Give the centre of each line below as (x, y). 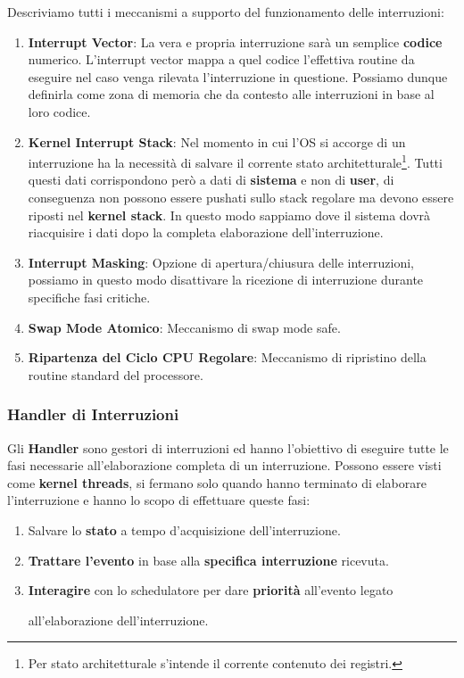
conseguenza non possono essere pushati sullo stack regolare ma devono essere (241, 197)
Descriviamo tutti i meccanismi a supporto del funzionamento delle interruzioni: (226, 12)
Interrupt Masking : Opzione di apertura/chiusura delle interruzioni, (221, 262)
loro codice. (59, 111)
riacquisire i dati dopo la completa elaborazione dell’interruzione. (206, 232)
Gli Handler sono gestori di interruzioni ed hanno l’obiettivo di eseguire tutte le (228, 447)
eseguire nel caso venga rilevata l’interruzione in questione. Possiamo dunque (238, 76)
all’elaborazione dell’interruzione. (118, 620)
